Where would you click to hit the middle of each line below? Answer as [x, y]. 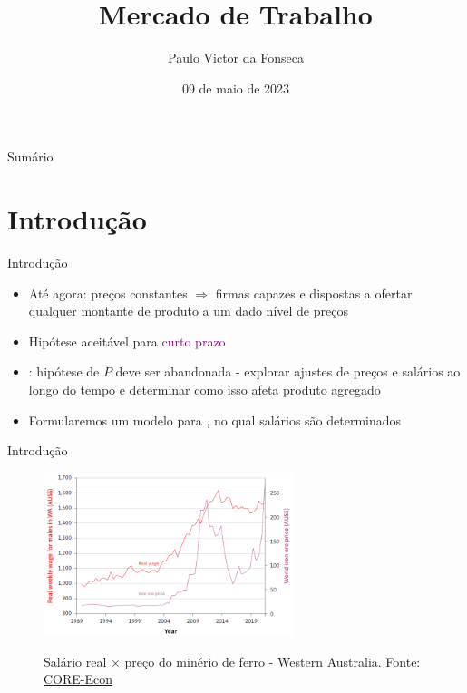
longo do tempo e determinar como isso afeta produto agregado [204, 389]
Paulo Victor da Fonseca [236, 58]
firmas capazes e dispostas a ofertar [314, 293]
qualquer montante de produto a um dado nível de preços [188, 311]
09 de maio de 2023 [236, 88]
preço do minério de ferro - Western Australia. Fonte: [272, 661]
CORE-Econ [78, 679]
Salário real [75, 661]
